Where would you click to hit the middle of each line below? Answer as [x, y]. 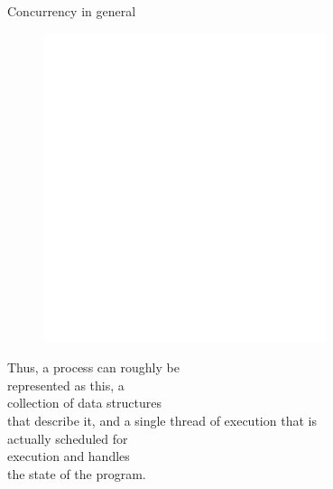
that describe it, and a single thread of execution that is [162, 420]
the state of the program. [77, 473]
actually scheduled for [68, 438]
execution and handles [69, 456]
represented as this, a [66, 385]
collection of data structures [84, 403]
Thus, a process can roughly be [93, 367]
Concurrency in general [72, 11]
